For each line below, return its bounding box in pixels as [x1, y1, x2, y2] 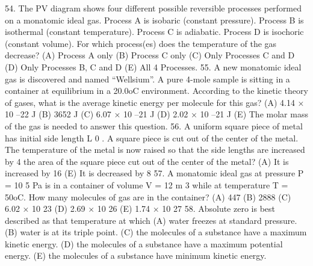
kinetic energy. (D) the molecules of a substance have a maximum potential [5, 237, 283, 250]
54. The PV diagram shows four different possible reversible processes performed [5, 2, 302, 14]
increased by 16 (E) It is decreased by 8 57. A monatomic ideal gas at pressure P [5, 167, 304, 179]
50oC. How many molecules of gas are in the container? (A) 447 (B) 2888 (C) [5, 190, 291, 203]
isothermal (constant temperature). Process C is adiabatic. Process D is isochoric [5, 25, 304, 38]
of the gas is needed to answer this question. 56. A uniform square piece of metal [5, 119, 303, 132]
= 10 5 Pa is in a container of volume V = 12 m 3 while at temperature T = [5, 178, 288, 191]
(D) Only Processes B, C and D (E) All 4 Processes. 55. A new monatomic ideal [5, 60, 302, 73]
